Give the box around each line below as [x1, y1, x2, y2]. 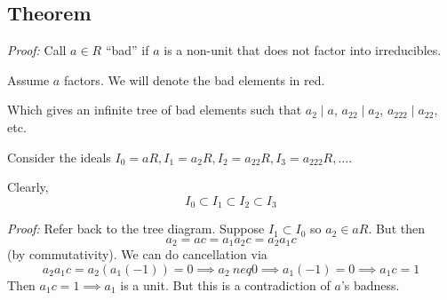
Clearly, [7, 178, 49, 196]
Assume [7, 70, 50, 89]
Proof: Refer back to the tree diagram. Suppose [7, 219, 265, 238]
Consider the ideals [7, 147, 111, 166]
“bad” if [105, 41, 149, 59]
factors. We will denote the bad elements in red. [63, 70, 325, 89]
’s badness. [340, 275, 400, 294]
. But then [368, 219, 425, 238]
